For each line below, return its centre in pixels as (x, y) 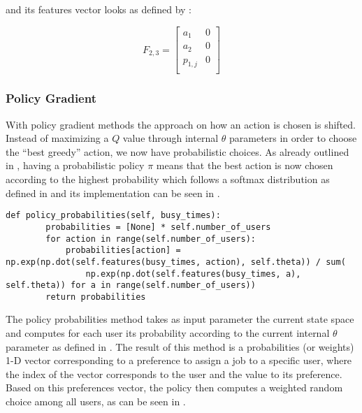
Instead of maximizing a (57, 138)
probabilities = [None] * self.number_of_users (158, 227)
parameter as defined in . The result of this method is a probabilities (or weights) (180, 346)
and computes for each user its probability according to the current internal (168, 333)
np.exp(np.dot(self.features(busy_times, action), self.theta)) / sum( (176, 262)
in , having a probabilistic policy (75, 165)
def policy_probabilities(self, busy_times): (113, 216)
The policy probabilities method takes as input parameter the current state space (180, 319)
